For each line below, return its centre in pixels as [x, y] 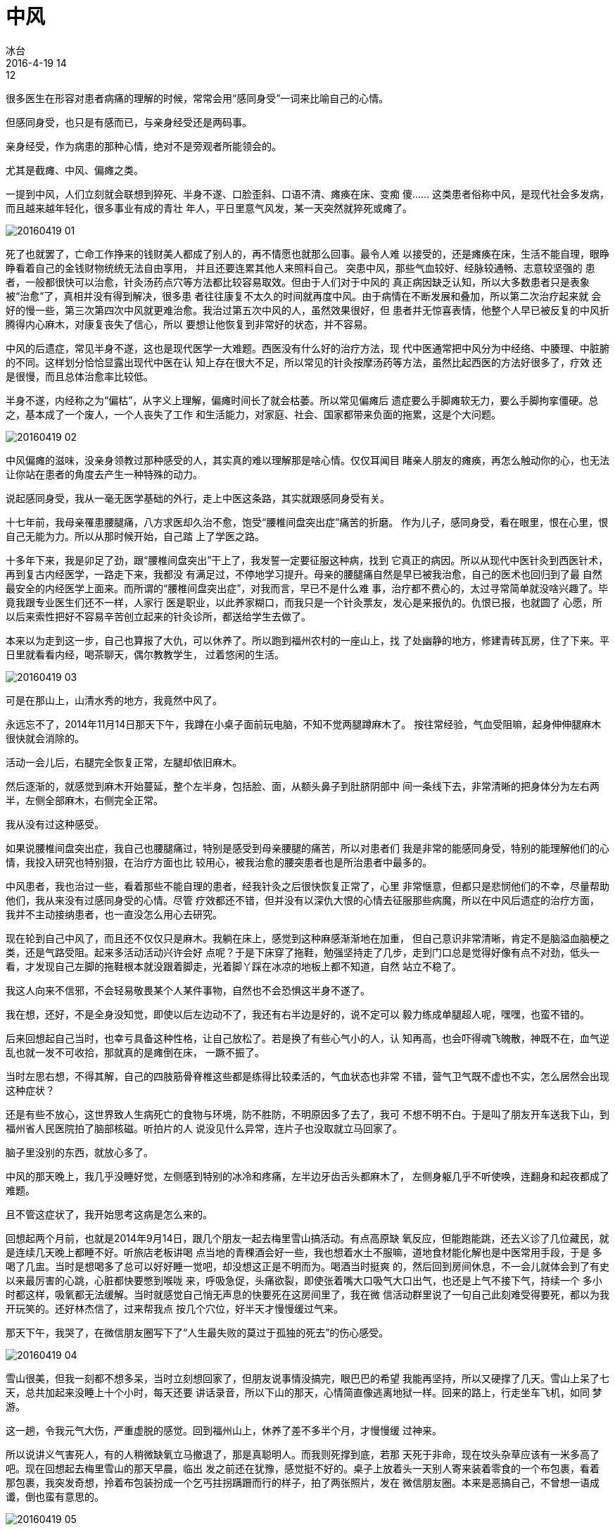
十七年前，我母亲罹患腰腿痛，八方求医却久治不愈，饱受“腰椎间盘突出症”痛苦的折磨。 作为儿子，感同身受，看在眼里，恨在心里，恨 [307, 522]
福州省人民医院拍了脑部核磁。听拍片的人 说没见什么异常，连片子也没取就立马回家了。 [204, 1128]
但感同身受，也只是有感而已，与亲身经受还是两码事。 [129, 122]
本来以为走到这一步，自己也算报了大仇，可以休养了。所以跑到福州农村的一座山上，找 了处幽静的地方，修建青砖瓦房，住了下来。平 [307, 640]
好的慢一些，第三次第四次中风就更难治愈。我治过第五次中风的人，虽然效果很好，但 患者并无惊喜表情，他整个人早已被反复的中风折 [307, 310]
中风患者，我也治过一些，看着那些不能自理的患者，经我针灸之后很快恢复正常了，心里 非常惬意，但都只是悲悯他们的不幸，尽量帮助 [307, 886]
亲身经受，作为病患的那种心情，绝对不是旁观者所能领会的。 [144, 146]
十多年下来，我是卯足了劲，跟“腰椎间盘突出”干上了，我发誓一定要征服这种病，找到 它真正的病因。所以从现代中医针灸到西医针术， [307, 560]
